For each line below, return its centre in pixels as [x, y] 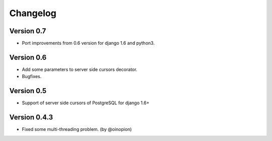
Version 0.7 [28, 31]
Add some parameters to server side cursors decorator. [80, 69]
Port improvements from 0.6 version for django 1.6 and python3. [88, 43]
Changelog [33, 13]
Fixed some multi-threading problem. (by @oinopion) [77, 129]
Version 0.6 [28, 57]
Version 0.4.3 [31, 118]
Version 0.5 [28, 91]
